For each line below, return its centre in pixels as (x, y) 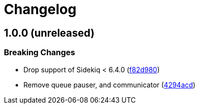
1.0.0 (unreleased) (49, 33)
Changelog (40, 9)
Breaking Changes (40, 53)
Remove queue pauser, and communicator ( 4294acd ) (109, 85)
